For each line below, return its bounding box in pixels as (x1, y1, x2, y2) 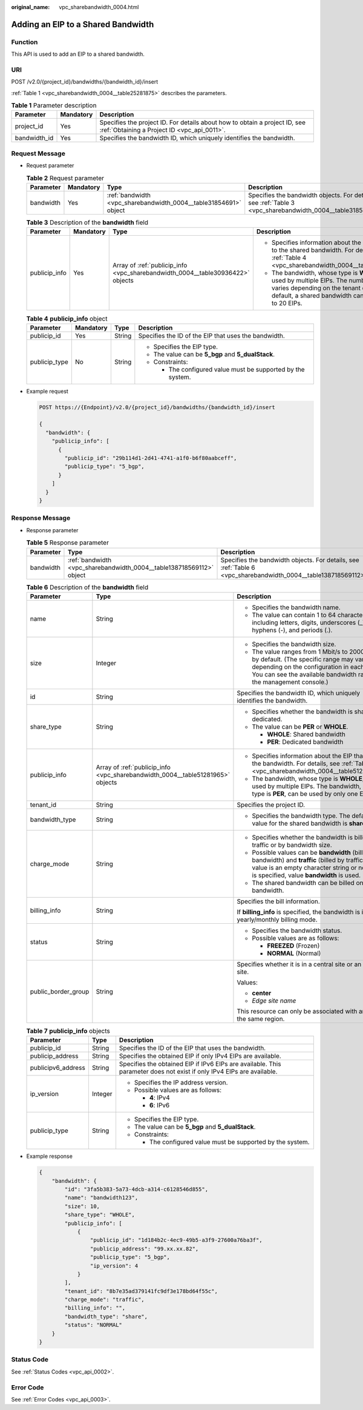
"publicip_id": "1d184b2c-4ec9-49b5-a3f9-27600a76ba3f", (90, 1237, 263, 1244)
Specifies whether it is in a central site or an (237, 960, 362, 968)
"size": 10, (64, 1203, 100, 1209)
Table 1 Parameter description (11, 101, 97, 110)
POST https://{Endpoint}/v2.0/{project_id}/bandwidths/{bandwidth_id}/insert (39, 404, 275, 410)
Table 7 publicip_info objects (26, 1027, 110, 1035)
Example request (26, 387, 69, 395)
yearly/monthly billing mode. (237, 915, 318, 924)
